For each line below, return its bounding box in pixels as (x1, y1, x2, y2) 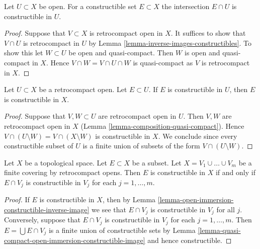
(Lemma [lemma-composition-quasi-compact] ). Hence (80, 120, 244, 131)
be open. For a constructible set (39, 1, 137, 11)
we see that (92, 204, 126, 214)
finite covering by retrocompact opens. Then (4, 167, 141, 178)
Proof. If (4, 194, 30, 205)
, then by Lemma (102, 194, 156, 205)
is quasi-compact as (133, 57, 193, 67)
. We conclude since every (158, 130, 237, 141)
